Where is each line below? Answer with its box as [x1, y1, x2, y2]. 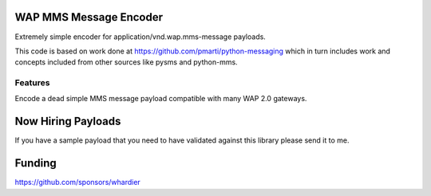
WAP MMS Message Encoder [14, 10, 164, 24]
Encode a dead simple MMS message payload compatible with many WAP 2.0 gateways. [14, 94, 307, 104]
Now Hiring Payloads [14, 115, 121, 128]
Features [14, 77, 50, 88]
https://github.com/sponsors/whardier [14, 178, 141, 187]
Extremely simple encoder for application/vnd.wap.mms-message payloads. [14, 32, 267, 41]
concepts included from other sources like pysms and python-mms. [14, 57, 239, 67]
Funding [14, 156, 57, 171]
